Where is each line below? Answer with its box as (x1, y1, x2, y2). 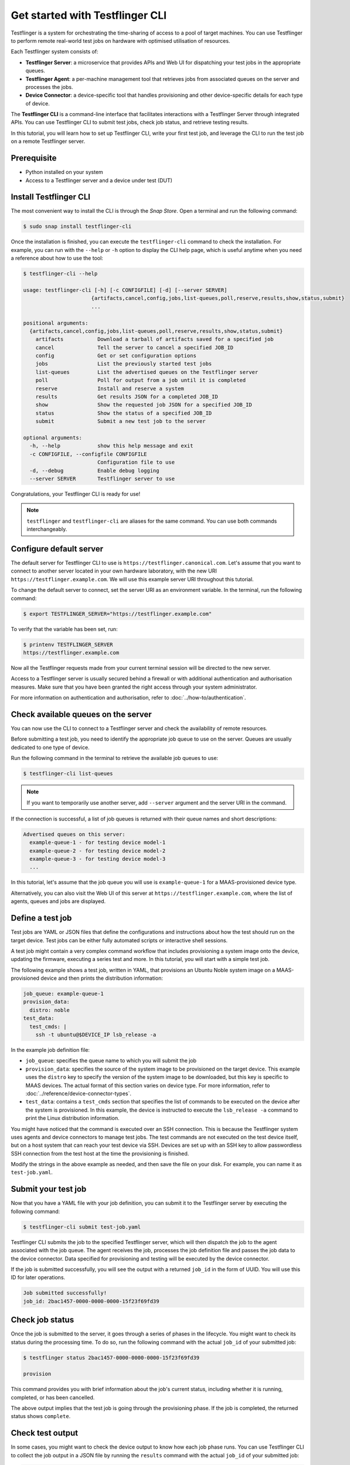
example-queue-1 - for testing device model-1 (29, 839, 166, 846)
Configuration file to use (97, 459, 175, 466)
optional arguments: (23, 434, 82, 441)
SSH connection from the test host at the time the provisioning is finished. (11, 1150, 189, 1157)
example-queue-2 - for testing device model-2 (29, 847, 166, 854)
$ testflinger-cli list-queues (23, 771, 114, 777)
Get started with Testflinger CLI (11, 9, 167, 22)
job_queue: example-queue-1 (23, 990, 104, 997)
